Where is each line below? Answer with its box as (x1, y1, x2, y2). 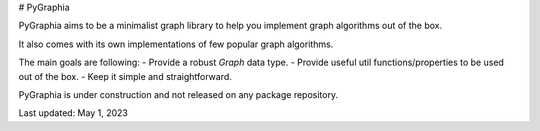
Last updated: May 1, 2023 (18, 107, 129, 119)
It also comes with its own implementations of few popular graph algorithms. (18, 38, 334, 50)
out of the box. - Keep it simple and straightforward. (18, 70, 232, 82)
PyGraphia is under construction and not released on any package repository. (18, 88, 339, 100)
